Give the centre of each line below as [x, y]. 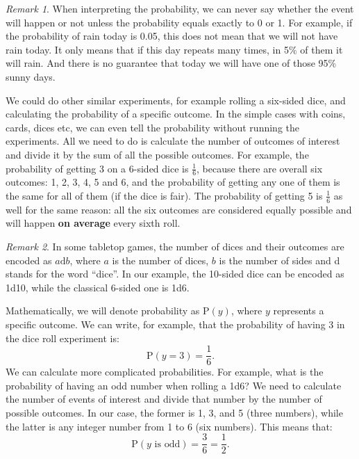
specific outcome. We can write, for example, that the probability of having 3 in [175, 324]
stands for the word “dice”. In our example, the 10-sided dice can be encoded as [175, 274]
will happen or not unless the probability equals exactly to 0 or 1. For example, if [179, 22]
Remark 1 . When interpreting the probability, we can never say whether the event [180, 8]
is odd [167, 444]
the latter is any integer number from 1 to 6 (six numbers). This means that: [169, 426]
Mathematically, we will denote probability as [103, 311]
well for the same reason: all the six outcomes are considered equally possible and [179, 209]
